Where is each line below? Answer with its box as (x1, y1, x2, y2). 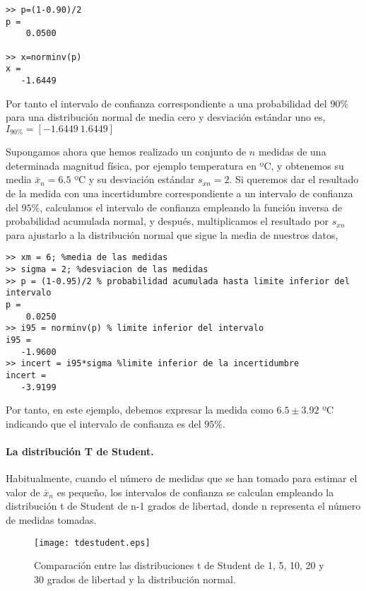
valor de (6, 484, 40, 499)
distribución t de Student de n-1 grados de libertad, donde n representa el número (6, 498, 361, 513)
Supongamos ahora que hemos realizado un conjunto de (6, 144, 247, 159)
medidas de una (258, 144, 326, 159)
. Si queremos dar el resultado (229, 172, 359, 187)
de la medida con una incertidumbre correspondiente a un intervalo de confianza (6, 186, 353, 201)
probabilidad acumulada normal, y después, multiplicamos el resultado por (6, 213, 329, 228)
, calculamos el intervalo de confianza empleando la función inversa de (40, 199, 343, 214)
